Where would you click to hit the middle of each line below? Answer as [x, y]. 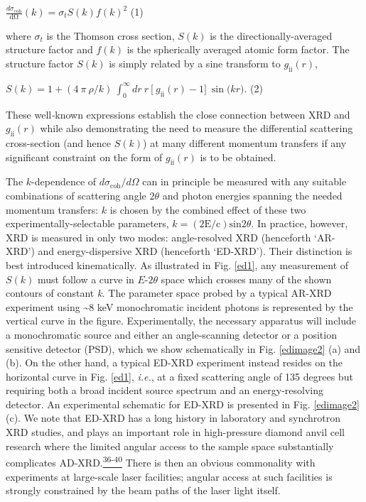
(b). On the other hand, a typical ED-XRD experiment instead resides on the [174, 362]
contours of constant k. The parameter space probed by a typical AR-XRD [169, 293]
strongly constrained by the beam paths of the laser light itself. [143, 490]
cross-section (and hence [59, 143]
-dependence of [64, 181]
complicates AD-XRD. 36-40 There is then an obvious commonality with [161, 461]
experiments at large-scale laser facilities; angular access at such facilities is [169, 476]
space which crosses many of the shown [246, 279]
